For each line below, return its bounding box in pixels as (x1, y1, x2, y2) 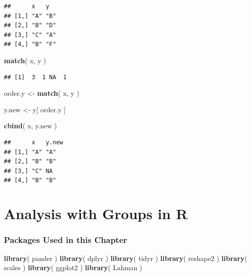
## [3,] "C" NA (4, 167, 53, 174)
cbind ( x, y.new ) (4, 121, 57, 131)
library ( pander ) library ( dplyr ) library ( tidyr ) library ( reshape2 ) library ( (4, 253, 248, 263)
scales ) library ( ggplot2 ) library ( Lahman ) (4, 262, 143, 273)
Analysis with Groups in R (4, 204, 188, 224)
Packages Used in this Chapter (4, 234, 127, 246)
